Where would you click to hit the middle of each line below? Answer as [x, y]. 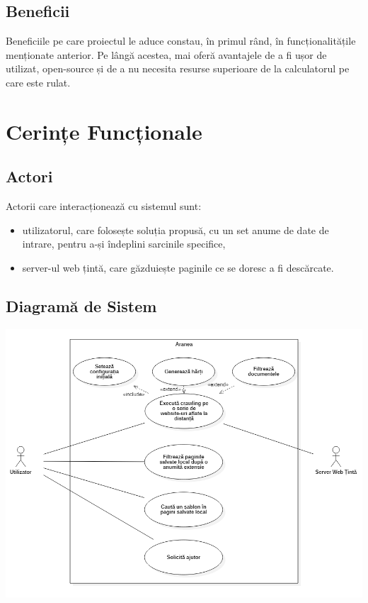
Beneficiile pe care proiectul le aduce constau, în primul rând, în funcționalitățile [181, 41]
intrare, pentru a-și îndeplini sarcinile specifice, [124, 244]
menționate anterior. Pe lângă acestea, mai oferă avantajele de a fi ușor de [166, 54]
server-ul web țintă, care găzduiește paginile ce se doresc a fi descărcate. [178, 267]
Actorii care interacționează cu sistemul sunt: [104, 206]
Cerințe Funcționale [104, 131]
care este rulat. [38, 82]
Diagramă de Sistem [81, 305]
